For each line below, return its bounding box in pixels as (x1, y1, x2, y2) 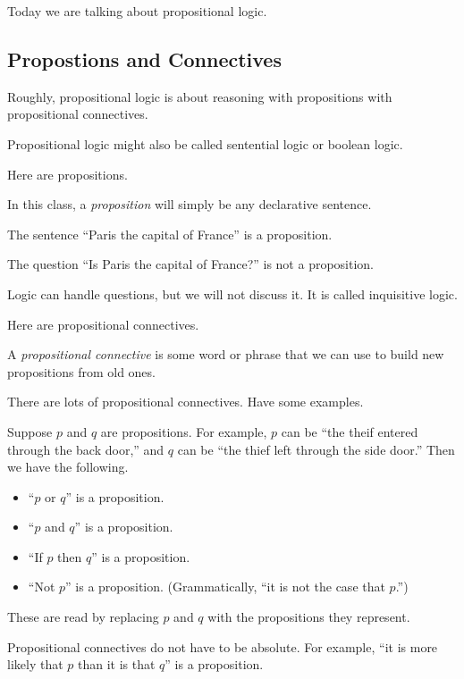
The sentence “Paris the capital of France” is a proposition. (7, 224, 333, 243)
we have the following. (7, 457, 129, 476)
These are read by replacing (7, 608, 159, 626)
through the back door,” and (7, 440, 165, 458)
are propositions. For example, (100, 422, 267, 440)
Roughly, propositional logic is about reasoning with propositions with (7, 87, 392, 105)
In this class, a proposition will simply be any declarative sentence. (7, 195, 372, 214)
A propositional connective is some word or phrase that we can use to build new (7, 345, 444, 364)
